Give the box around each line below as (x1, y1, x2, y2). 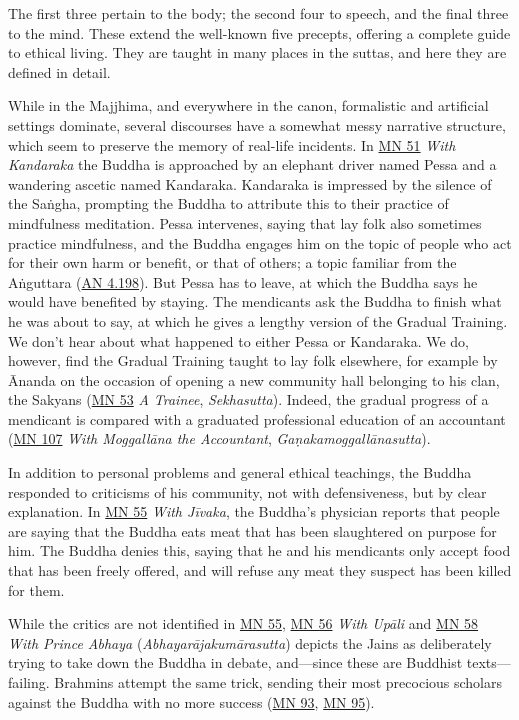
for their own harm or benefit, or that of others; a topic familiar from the (8, 252, 457, 273)
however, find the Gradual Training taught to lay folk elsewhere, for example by (8, 350, 498, 371)
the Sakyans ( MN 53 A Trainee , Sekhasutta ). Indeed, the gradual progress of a (8, 389, 489, 410)
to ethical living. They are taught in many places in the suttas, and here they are (8, 42, 507, 63)
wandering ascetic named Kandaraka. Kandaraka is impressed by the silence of (8, 173, 492, 194)
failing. (8, 672, 50, 692)
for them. (8, 579, 65, 600)
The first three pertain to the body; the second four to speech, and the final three (8, 3, 509, 23)
